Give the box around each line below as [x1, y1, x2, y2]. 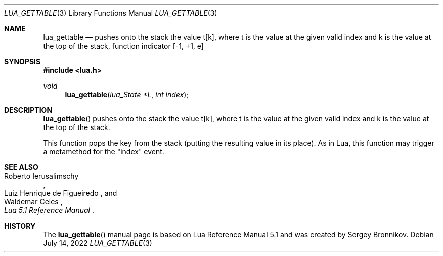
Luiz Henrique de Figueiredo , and [4, 189, 117, 197]
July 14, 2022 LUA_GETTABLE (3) [43, 239, 152, 247]
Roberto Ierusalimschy [4, 172, 79, 180]
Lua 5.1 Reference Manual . [4, 206, 94, 215]
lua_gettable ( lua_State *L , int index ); [65, 90, 189, 99]
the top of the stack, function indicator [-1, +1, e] [43, 41, 204, 50]
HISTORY [4, 222, 36, 230]
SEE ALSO [4, 163, 38, 172]
